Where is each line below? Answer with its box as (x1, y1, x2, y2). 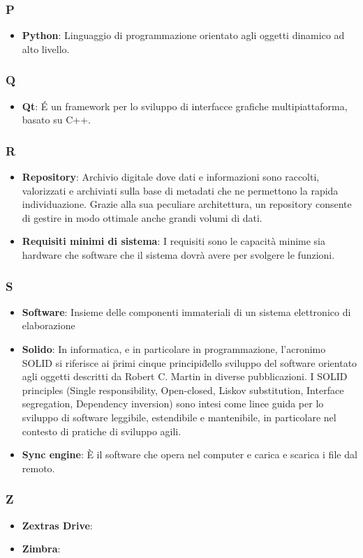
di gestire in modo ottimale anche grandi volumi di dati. (22, 210, 262, 225)
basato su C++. (22, 112, 91, 127)
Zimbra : (22, 541, 61, 556)
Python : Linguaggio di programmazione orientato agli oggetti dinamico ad (22, 28, 345, 43)
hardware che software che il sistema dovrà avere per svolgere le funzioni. (22, 248, 335, 262)
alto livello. (22, 41, 70, 56)
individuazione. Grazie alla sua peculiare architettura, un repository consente (22, 197, 352, 211)
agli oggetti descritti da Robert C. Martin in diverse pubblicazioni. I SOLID (22, 369, 348, 384)
